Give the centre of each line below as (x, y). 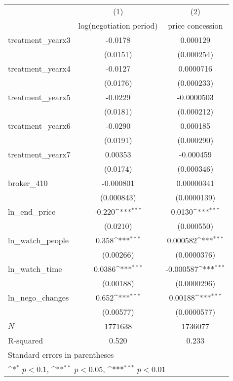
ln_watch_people (39, 240)
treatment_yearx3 (39, 40)
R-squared (26, 340)
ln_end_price (32, 211)
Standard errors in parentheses (61, 355)
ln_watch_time (35, 269)
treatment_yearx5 (39, 97)
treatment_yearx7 (39, 154)
